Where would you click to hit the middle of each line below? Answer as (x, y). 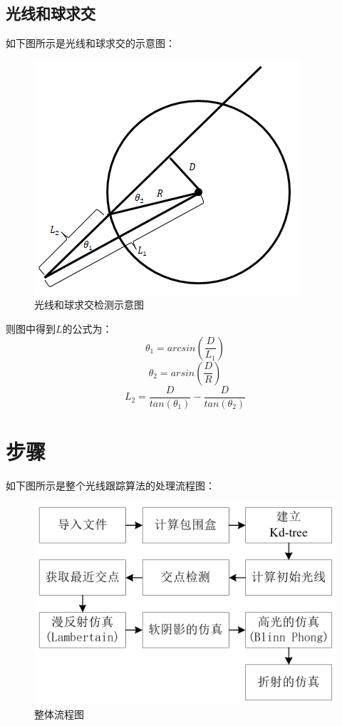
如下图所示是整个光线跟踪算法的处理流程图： (110, 485)
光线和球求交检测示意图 (89, 305)
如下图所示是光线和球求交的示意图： (90, 43)
